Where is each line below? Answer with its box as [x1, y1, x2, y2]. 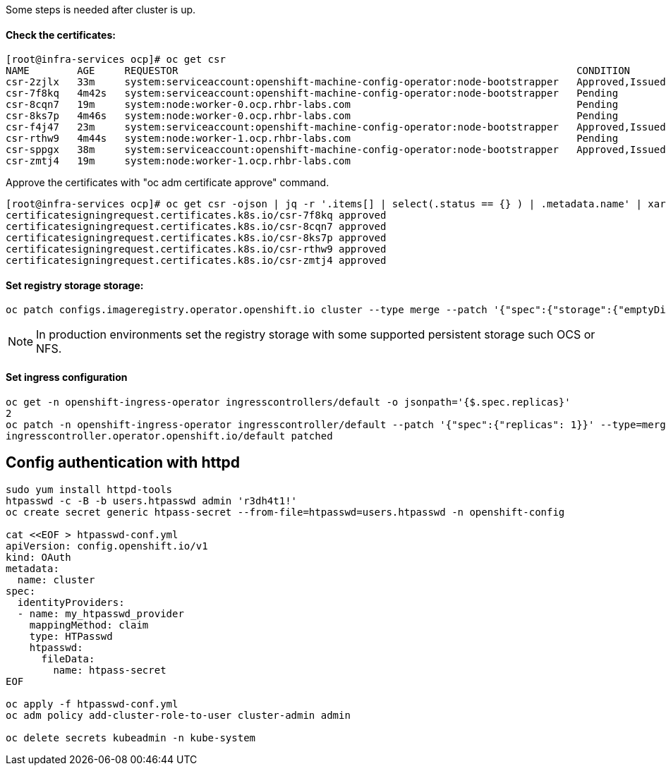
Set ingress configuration [6, 371, 128, 384]
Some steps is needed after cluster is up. [6, 4, 196, 16]
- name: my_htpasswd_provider [17, 607, 184, 619]
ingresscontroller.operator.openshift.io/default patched [6, 430, 333, 442]
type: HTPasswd [29, 630, 113, 642]
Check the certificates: [6, 28, 116, 41]
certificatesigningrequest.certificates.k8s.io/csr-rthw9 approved [6, 243, 387, 255]
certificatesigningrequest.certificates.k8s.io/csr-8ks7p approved [6, 232, 387, 244]
